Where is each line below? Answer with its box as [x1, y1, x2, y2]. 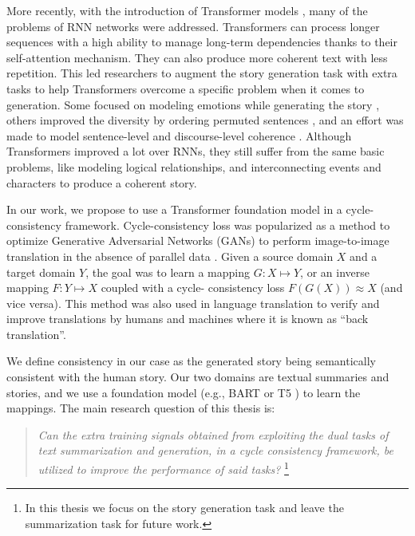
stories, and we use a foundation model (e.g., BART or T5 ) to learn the [6, 384, 361, 400]
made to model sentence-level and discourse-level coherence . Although [6, 127, 352, 144]
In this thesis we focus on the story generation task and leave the [25, 499, 344, 516]
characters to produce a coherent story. [6, 174, 197, 191]
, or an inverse [300, 263, 370, 280]
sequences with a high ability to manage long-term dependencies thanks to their [6, 33, 397, 50]
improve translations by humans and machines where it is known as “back [6, 310, 369, 327]
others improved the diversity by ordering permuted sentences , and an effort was [6, 112, 404, 128]
